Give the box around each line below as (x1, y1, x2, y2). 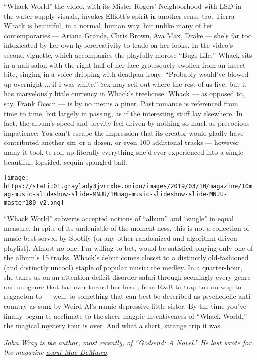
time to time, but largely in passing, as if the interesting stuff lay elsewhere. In (4, 108, 243, 118)
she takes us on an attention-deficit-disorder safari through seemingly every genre (4, 272, 251, 282)
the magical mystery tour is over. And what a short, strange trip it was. (4, 320, 222, 331)
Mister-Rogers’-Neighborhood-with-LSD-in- (112, 1, 244, 11)
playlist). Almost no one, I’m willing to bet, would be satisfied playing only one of (4, 242, 253, 253)
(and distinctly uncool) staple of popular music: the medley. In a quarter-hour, (4, 262, 243, 272)
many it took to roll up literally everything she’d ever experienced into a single (4, 146, 243, 157)
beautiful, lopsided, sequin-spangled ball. (4, 156, 127, 167)
